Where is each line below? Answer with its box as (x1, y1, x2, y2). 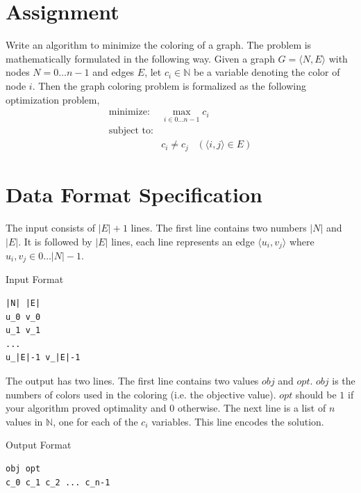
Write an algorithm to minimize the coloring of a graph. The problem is (6, 38, 312, 52)
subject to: (108, 126, 153, 136)
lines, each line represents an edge (111, 234, 255, 248)
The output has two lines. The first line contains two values (6, 373, 259, 388)
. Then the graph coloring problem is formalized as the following (32, 78, 306, 92)
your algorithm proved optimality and (6, 401, 167, 415)
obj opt (6, 464, 41, 474)
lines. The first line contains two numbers (131, 220, 307, 234)
